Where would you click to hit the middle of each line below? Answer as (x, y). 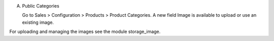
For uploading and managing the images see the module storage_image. (85, 32)
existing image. (38, 22)
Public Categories (41, 6)
